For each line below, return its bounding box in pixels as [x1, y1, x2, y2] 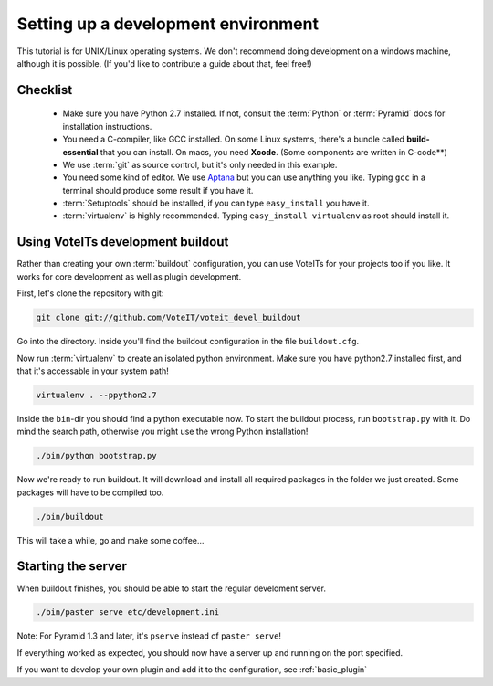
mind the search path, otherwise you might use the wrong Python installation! [16, 426, 309, 438]
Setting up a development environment [16, 14, 320, 34]
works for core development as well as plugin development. [16, 270, 242, 282]
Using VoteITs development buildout [16, 234, 229, 250]
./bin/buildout [36, 512, 104, 522]
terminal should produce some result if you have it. [62, 185, 254, 195]
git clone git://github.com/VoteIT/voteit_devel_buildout [36, 312, 301, 323]
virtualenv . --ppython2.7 [36, 389, 157, 400]
